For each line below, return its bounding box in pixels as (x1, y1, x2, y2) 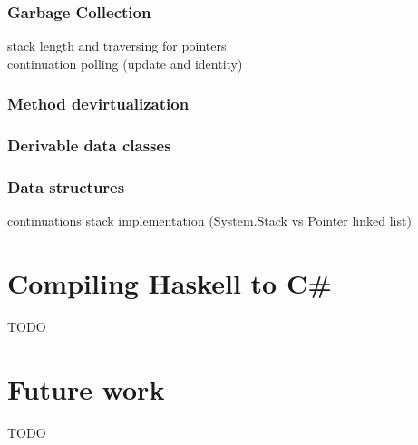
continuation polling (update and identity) (7, 53, 243, 73)
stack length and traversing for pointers (7, 36, 227, 55)
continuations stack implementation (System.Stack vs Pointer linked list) (7, 211, 412, 230)
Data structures (7, 176, 125, 198)
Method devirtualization (7, 92, 190, 115)
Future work (7, 370, 165, 407)
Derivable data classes (7, 134, 171, 157)
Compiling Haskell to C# (7, 265, 333, 302)
